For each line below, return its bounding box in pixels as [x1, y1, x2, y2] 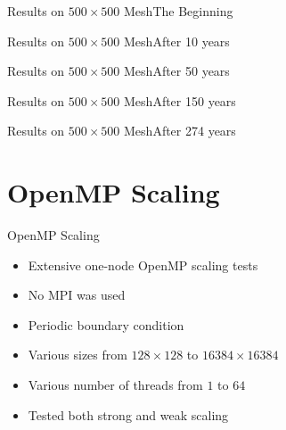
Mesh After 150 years [124, 91, 236, 110]
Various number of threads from [28, 376, 203, 394]
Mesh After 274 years [124, 121, 236, 140]
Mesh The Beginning [124, 2, 233, 20]
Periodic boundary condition [28, 315, 184, 334]
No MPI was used [28, 285, 126, 304]
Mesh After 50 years [124, 62, 230, 80]
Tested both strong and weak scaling [28, 405, 229, 424]
